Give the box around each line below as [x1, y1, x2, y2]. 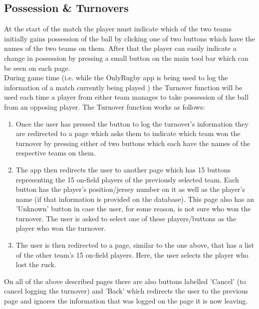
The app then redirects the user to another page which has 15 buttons [15, 164, 231, 174]
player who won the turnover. [15, 223, 106, 233]
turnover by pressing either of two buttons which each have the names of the [15, 138, 251, 148]
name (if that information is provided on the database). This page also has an [15, 193, 255, 204]
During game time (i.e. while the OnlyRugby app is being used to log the [4, 72, 228, 83]
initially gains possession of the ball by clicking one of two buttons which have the [4, 33, 255, 43]
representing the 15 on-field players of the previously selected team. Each [15, 174, 239, 184]
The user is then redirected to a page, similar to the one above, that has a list [15, 240, 255, 250]
